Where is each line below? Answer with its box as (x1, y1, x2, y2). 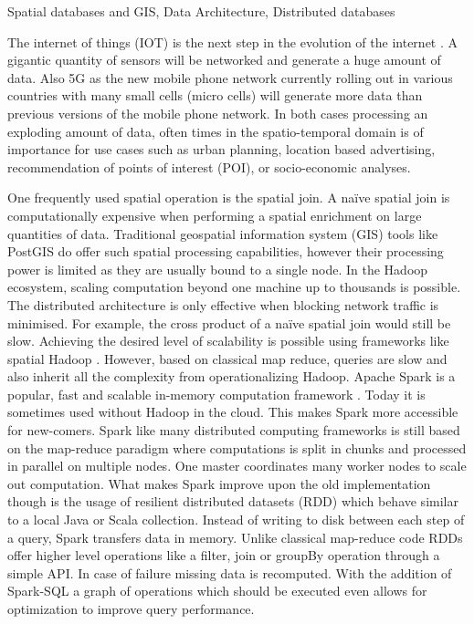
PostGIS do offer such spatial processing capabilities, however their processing (7, 242, 444, 261)
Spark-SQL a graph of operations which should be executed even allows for (7, 581, 427, 600)
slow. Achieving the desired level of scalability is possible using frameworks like (7, 331, 449, 350)
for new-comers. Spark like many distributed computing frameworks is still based (7, 421, 460, 440)
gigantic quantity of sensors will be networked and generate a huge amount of (7, 50, 441, 69)
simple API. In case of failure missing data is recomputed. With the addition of (7, 563, 452, 582)
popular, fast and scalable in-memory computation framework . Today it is (7, 384, 426, 403)
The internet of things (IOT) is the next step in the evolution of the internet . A (7, 32, 458, 51)
